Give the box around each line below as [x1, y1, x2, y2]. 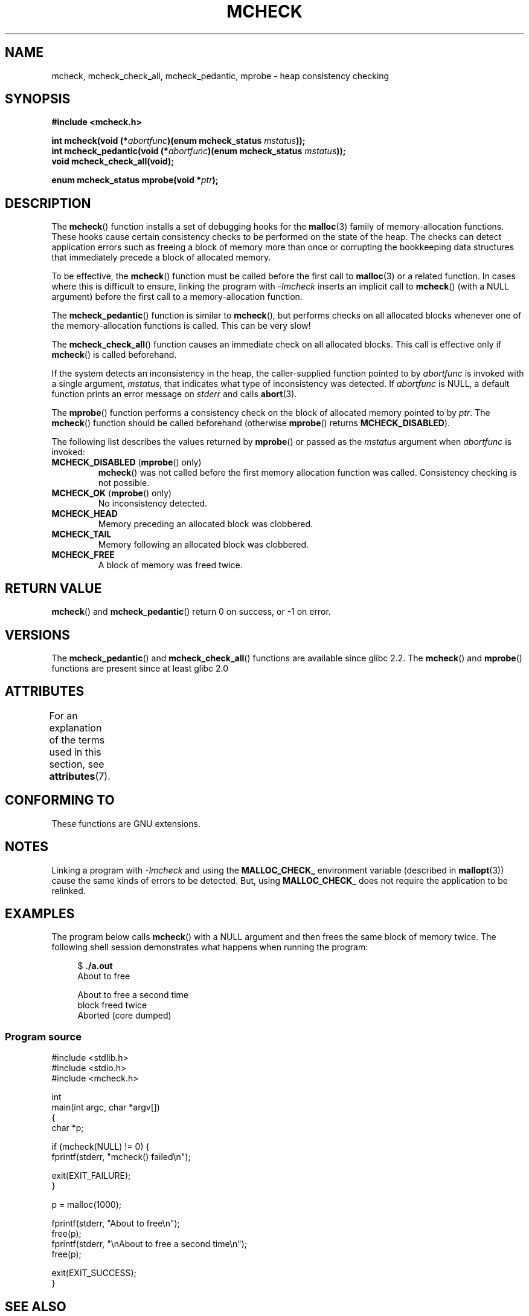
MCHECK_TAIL [51, 529, 112, 540]
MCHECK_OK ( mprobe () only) [51, 488, 172, 499]
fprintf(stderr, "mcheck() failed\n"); [51, 1152, 191, 1162]
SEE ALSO [5, 1298, 66, 1314]
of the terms [49, 733, 105, 746]
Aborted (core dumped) [77, 1010, 172, 1021]
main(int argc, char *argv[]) [51, 1102, 160, 1113]
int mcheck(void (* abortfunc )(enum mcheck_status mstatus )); [51, 135, 306, 146]
